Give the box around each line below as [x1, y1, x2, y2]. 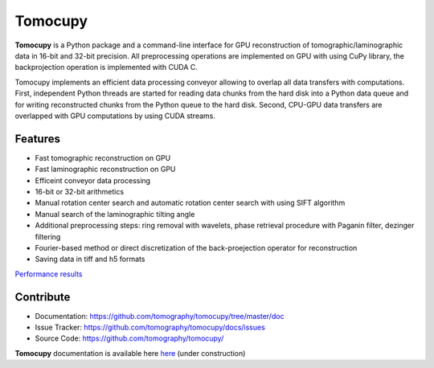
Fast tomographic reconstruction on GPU [35, 153, 171, 162]
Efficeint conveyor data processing [35, 175, 151, 185]
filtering [35, 231, 61, 241]
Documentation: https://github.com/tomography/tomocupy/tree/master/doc [35, 311, 285, 321]
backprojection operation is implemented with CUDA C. [14, 63, 199, 72]
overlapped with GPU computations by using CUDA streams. [14, 111, 216, 121]
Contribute [14, 290, 71, 304]
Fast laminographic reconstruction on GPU [35, 165, 176, 174]
